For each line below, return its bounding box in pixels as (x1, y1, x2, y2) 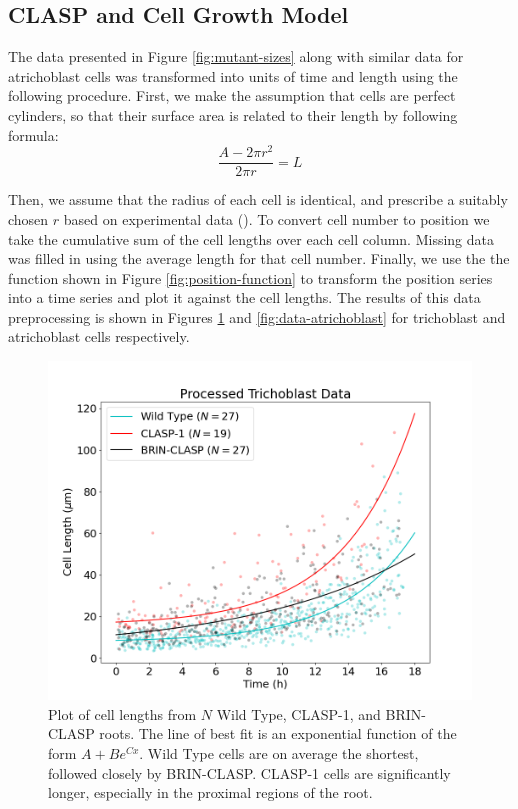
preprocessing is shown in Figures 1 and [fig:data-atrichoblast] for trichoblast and (8, 306, 506, 327)
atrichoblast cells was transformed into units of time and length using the (8, 65, 458, 86)
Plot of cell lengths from (48, 703, 197, 724)
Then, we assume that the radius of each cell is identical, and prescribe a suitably (8, 189, 508, 210)
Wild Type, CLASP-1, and (216, 703, 381, 724)
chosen (8, 208, 49, 229)
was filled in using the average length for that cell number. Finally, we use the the (8, 248, 510, 269)
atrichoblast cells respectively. (8, 326, 190, 347)
